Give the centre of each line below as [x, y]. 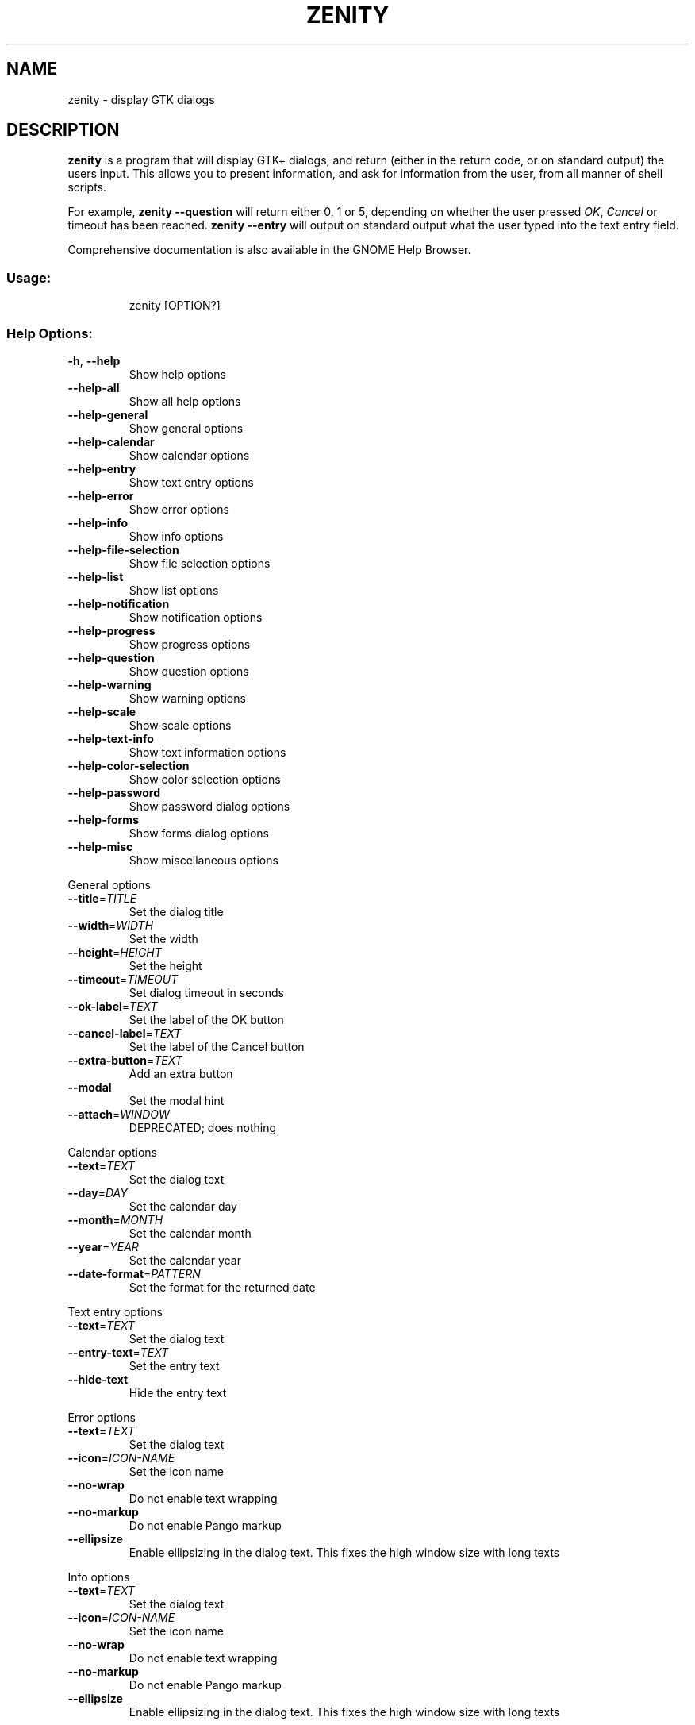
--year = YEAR [103, 1246]
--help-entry [102, 468]
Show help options [177, 374]
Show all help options [185, 401]
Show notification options [196, 617]
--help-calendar [111, 441]
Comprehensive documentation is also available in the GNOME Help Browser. [269, 250]
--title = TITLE [102, 898]
